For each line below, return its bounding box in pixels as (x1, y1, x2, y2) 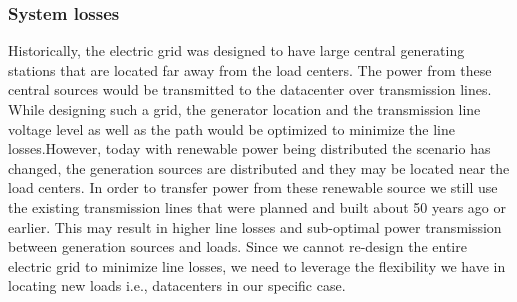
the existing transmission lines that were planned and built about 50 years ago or (8, 196, 507, 217)
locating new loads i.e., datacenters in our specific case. (8, 275, 346, 296)
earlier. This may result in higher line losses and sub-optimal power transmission (8, 216, 502, 237)
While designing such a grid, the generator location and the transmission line (8, 99, 481, 119)
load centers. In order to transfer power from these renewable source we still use (8, 177, 498, 198)
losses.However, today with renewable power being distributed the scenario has (8, 138, 491, 159)
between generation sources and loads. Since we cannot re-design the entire (8, 236, 467, 257)
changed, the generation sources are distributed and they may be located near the (8, 157, 510, 178)
